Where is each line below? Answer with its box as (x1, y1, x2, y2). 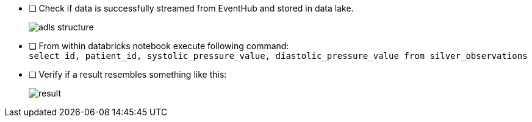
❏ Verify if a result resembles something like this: (29, 69, 227, 80)
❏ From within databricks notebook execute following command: (29, 41, 289, 51)
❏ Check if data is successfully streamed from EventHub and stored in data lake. (29, 3, 354, 13)
